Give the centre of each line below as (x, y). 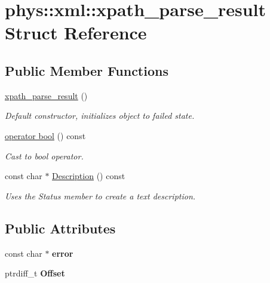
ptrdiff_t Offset (35, 273)
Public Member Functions (87, 70)
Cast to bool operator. (44, 156)
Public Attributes (60, 228)
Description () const (89, 176)
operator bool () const (45, 135)
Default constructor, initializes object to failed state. (100, 116)
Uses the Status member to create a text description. (100, 196)
